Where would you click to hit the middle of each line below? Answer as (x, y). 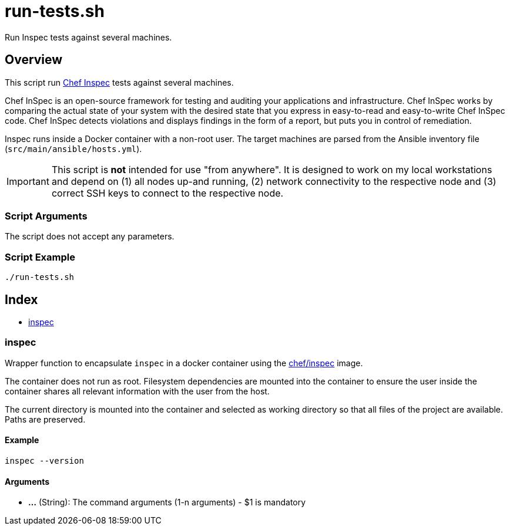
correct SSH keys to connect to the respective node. (167, 193)
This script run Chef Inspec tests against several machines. (119, 82)
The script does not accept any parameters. (90, 237)
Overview (34, 60)
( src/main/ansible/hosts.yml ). (73, 148)
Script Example (40, 257)
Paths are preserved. (45, 419)
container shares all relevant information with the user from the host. (137, 391)
